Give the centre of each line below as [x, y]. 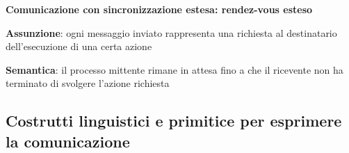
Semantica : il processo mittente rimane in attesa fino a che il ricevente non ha [174, 69]
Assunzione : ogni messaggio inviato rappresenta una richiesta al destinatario [171, 32]
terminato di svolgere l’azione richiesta [88, 83]
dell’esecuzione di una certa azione [79, 46]
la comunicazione [68, 141]
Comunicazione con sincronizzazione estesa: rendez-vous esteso [159, 9]
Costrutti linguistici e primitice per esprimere [174, 121]
